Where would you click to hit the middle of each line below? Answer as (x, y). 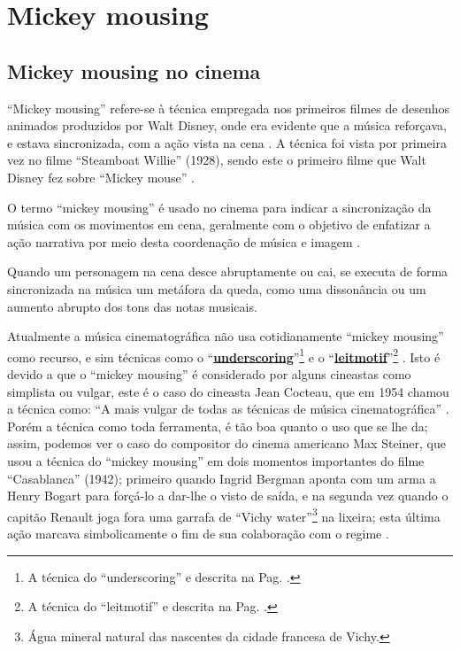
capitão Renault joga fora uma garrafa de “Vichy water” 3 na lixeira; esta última (224, 515)
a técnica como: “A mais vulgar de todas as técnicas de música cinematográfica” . (228, 409)
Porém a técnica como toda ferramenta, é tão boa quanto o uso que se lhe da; (218, 426)
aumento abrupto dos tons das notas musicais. (132, 306)
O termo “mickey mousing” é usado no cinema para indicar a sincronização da (219, 207)
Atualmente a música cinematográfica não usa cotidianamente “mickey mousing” (226, 336)
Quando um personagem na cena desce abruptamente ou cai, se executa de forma (228, 271)
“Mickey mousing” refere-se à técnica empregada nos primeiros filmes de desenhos (228, 108)
